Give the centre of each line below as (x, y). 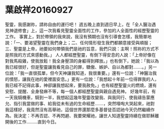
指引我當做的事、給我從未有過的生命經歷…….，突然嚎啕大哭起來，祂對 (84, 103)
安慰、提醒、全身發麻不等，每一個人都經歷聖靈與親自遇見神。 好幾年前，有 (81, 91)
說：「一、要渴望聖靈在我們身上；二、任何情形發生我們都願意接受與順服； (79, 42)
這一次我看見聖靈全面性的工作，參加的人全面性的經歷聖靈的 (99, 30)
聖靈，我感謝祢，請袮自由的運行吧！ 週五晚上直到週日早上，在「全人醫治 (78, 24)
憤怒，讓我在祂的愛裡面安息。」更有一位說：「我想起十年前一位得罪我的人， (84, 79)
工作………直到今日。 (39, 122)
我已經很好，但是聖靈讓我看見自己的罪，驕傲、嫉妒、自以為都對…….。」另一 (81, 67)
